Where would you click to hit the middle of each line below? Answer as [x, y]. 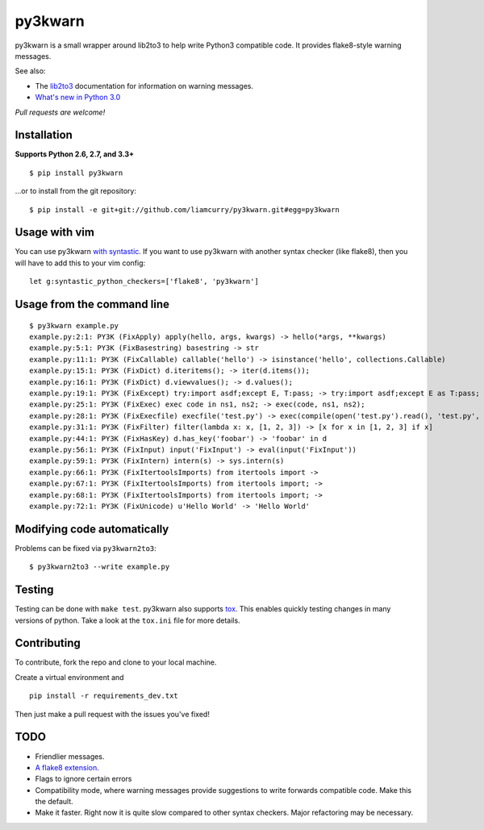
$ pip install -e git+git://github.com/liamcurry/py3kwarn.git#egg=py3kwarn [185, 209]
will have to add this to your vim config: [80, 263]
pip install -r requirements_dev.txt [104, 696]
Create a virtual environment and [69, 677]
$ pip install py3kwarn [76, 173]
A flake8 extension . [67, 767]
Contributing [48, 643]
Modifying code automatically [92, 529]
